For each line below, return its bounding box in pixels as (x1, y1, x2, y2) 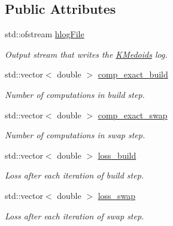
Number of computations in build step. (5, 88, 145, 100)
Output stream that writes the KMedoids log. (5, 47, 168, 60)
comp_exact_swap (98, 108, 168, 121)
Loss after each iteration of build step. (5, 169, 144, 182)
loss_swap (98, 189, 136, 201)
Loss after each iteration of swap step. (5, 209, 144, 222)
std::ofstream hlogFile (5, 28, 84, 40)
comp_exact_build (98, 68, 168, 81)
